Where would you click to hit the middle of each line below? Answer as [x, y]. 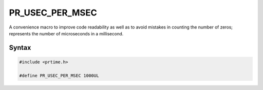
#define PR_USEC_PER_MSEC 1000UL [59, 75]
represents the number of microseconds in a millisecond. [66, 33]
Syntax [20, 48]
